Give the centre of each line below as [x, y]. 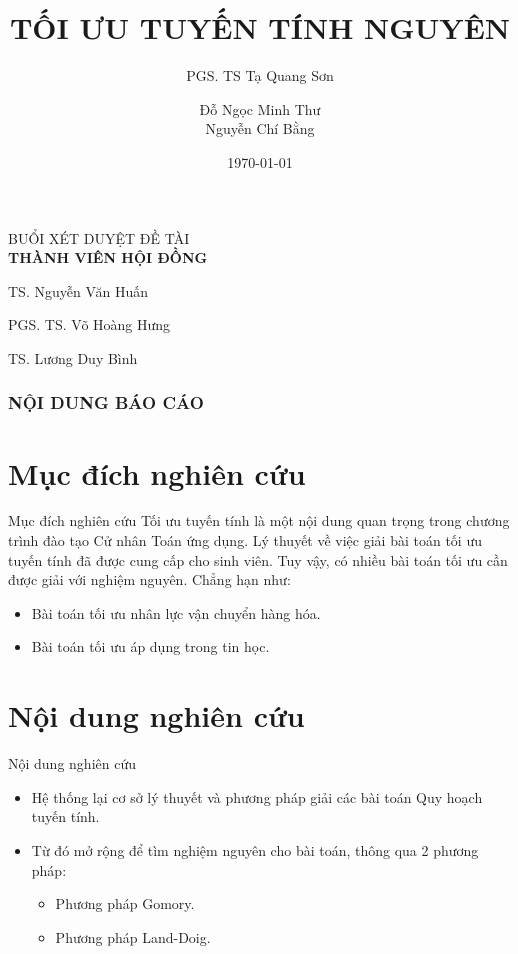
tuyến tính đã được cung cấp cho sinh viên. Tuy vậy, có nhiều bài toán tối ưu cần [258, 559]
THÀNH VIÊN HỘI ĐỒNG [108, 257]
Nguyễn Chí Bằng [260, 128]
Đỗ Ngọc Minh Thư [260, 108]
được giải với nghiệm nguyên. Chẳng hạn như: [149, 579]
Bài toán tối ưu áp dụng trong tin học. [150, 646]
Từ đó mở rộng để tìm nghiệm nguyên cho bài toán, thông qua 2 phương [255, 849]
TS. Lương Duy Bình [73, 357]
